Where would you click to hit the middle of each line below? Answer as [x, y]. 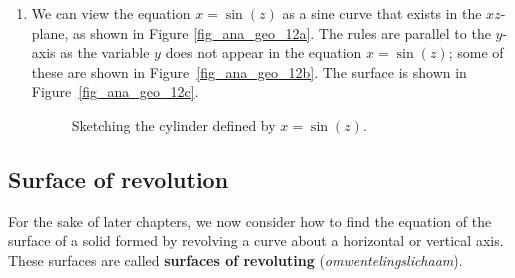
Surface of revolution [118, 178]
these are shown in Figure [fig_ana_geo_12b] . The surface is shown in [249, 71]
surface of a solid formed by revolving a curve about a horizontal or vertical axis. [256, 240]
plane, [50, 32]
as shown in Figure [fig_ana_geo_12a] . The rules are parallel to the [282, 32]
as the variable [105, 52]
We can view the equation [111, 13]
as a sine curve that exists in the [382, 13]
